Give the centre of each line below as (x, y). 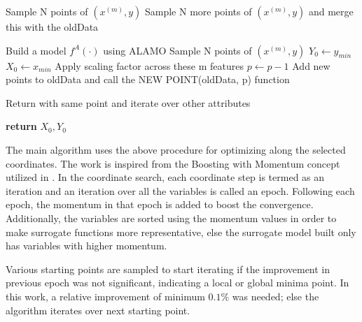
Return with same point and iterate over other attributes (128, 102)
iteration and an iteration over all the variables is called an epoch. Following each (180, 190)
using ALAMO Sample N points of (177, 50)
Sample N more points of (198, 11)
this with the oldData (52, 27)
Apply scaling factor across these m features (149, 65)
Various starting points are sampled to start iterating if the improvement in (168, 269)
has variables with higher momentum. (86, 246)
